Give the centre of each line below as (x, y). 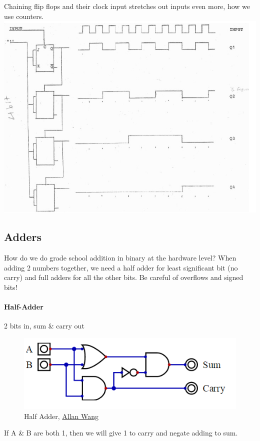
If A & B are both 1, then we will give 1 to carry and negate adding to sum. (121, 433)
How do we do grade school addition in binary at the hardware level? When (120, 257)
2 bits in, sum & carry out (44, 326)
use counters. (24, 16)
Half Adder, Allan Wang (61, 416)
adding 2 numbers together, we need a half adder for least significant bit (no (121, 267)
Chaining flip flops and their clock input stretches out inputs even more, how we (127, 6)
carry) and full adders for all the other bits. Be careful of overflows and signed (124, 277)
